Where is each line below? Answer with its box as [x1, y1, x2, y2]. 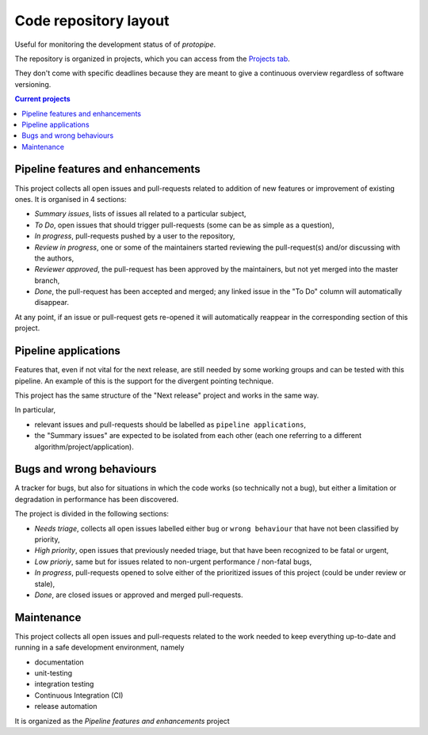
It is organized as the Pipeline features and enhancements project [14, 716, 230, 725]
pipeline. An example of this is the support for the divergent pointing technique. [14, 376, 274, 386]
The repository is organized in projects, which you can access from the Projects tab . [14, 54, 290, 63]
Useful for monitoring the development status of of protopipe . [14, 40, 216, 49]
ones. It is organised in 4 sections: [14, 194, 127, 204]
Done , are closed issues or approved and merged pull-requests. [34, 590, 243, 600]
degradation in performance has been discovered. [14, 494, 179, 504]
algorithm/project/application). [34, 442, 134, 451]
